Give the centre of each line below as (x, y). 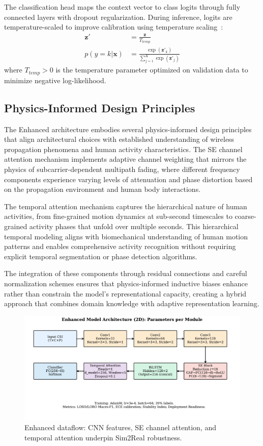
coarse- (245, 216)
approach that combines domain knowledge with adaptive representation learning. (132, 303)
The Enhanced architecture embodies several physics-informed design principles (128, 129)
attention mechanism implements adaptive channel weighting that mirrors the (125, 159)
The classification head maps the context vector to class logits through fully (122, 7)
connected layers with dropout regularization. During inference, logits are (118, 17)
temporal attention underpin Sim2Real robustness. (103, 437)
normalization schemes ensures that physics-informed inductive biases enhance (126, 283)
